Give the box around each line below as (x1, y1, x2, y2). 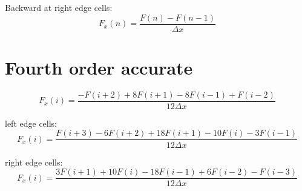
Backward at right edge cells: (5, 1, 113, 13)
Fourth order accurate (5, 55, 193, 79)
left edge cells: (5, 116, 57, 129)
